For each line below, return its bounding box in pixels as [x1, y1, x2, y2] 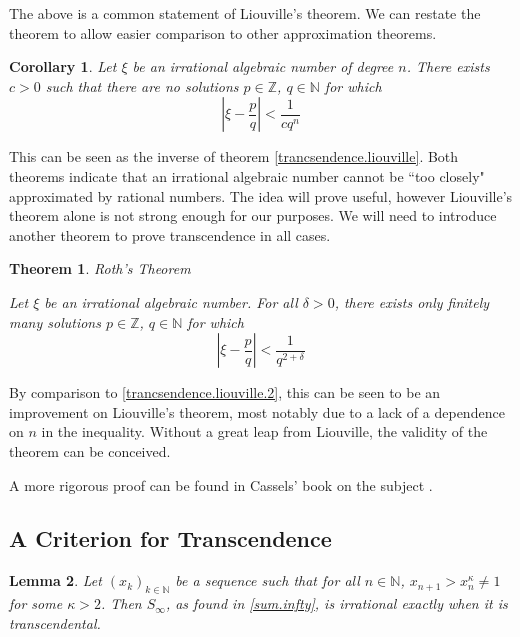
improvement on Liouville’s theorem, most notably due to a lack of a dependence [9, 401, 505, 422]
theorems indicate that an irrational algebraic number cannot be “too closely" [9, 165, 485, 186]
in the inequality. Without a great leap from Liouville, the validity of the [41, 421, 488, 442]
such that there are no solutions [45, 75, 239, 96]
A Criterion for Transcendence [9, 523, 332, 554]
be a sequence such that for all [175, 570, 360, 591]
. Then [100, 593, 142, 614]
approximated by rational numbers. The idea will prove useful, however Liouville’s [9, 185, 513, 206]
